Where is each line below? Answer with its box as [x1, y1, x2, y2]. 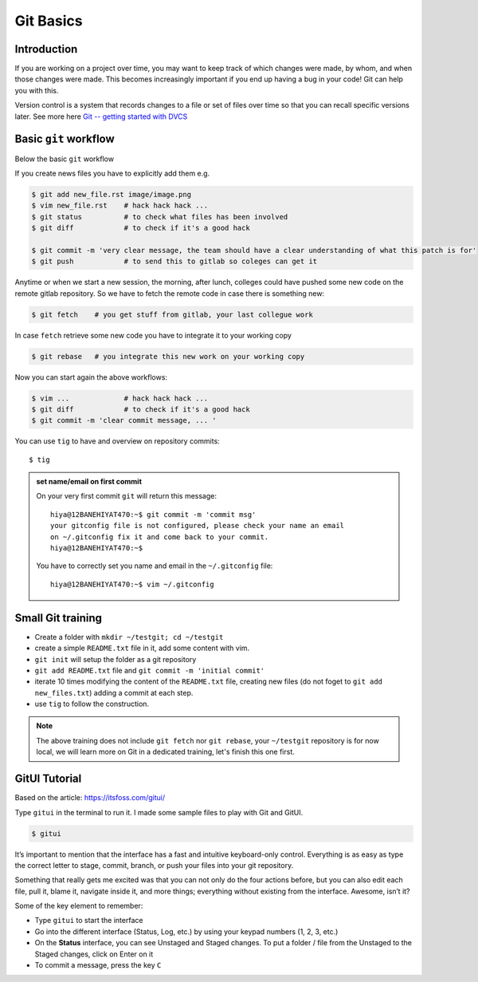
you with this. [14, 85, 59, 95]
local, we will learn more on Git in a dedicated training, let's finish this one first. [36, 747, 295, 757]
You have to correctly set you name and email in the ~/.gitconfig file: [36, 561, 273, 570]
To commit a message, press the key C [34, 960, 162, 970]
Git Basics [14, 12, 83, 30]
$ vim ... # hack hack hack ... [31, 393, 209, 403]
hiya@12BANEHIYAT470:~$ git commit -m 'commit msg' [50, 510, 257, 519]
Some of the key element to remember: [14, 901, 143, 911]
